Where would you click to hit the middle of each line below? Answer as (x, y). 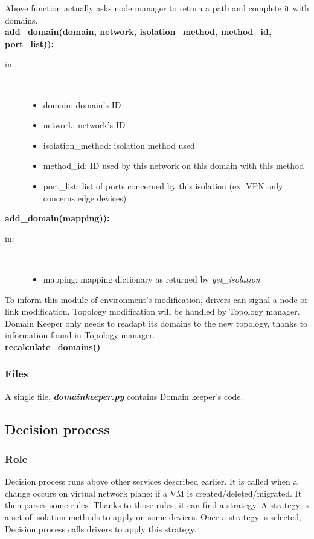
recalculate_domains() (53, 346)
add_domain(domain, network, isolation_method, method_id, (138, 32)
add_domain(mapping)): (57, 218)
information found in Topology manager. (80, 335)
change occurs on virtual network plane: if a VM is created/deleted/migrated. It (153, 493)
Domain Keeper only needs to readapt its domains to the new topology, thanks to (156, 323)
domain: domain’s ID (82, 104)
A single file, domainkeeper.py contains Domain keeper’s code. (124, 396)
